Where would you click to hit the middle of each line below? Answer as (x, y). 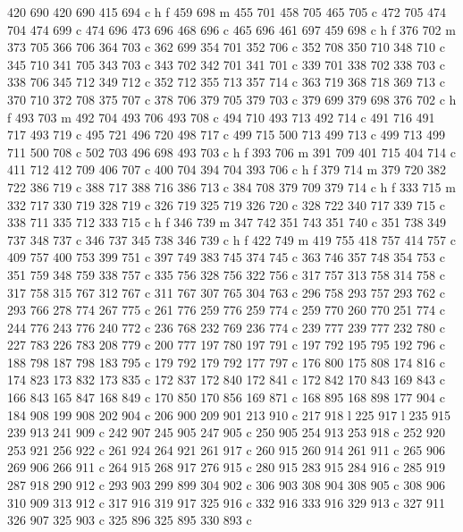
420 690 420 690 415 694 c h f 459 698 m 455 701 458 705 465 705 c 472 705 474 (227, 12)
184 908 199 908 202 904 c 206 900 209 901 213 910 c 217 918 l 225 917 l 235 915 (229, 414)
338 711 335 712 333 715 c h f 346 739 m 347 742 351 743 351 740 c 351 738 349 (227, 222)
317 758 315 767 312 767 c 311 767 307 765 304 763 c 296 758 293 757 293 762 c (226, 292)
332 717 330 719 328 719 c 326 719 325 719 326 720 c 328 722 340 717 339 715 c (226, 204)
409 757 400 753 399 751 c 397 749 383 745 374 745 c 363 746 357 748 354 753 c (226, 257)
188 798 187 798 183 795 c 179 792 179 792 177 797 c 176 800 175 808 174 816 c (226, 362)
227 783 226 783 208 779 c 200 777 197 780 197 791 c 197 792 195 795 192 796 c (226, 345)
